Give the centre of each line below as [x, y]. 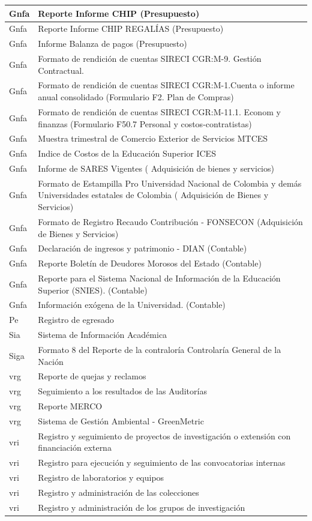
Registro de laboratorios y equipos [101, 477]
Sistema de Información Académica [103, 335]
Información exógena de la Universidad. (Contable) [132, 305]
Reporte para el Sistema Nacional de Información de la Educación [159, 278]
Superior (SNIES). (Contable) [93, 290]
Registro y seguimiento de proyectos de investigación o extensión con [164, 435]
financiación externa [75, 447]
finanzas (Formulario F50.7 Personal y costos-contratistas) [145, 123]
